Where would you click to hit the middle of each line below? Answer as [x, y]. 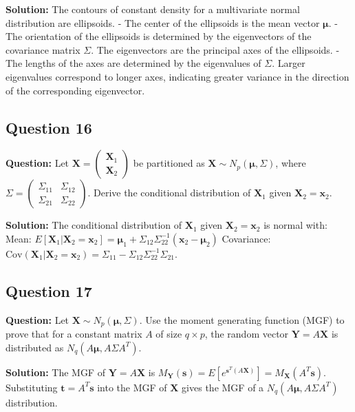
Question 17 [49, 290]
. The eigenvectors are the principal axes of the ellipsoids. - [215, 49]
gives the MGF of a [223, 387]
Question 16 [49, 127]
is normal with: [295, 225]
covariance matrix [43, 49]
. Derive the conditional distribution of [169, 193]
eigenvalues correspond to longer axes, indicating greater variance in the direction [177, 76]
